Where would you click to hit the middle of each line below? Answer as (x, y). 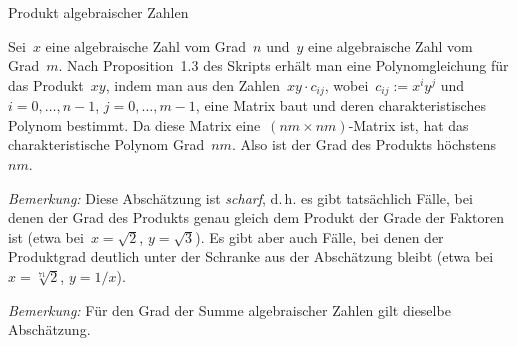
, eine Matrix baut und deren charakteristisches (340, 105)
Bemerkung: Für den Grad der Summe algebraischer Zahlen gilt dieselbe (229, 309)
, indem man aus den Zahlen (192, 84)
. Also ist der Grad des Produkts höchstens (364, 144)
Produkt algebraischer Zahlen (98, 12)
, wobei (346, 84)
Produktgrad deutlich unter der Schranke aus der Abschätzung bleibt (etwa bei (251, 256)
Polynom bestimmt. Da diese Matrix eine (134, 124)
